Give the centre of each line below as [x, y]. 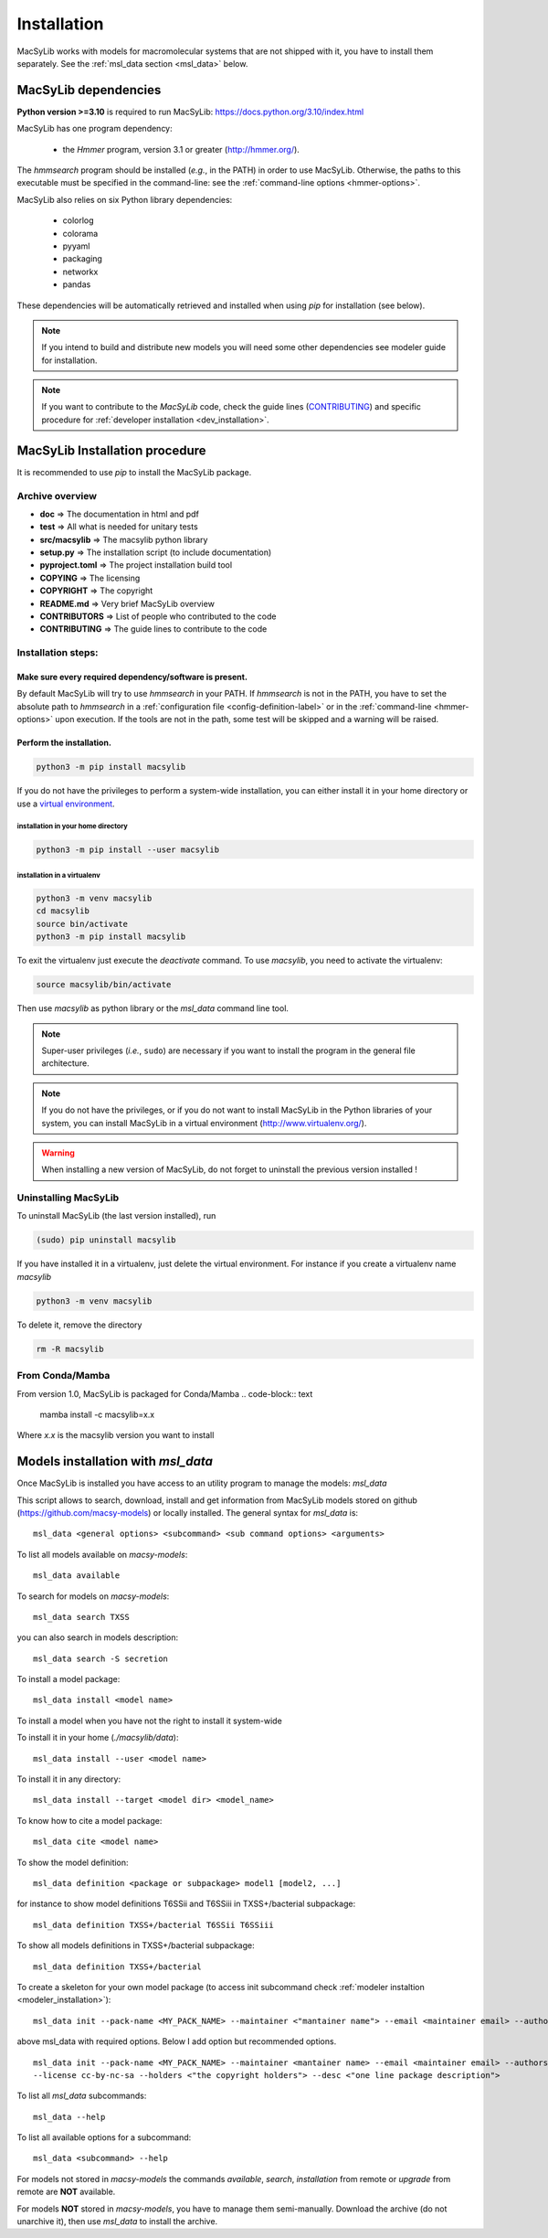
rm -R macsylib [70, 1349]
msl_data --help [69, 2117]
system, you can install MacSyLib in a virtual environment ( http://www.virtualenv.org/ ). [204, 1123]
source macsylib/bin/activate [104, 985]
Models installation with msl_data [115, 1461]
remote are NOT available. [66, 2192]
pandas [77, 284]
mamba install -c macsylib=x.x [97, 1414]
